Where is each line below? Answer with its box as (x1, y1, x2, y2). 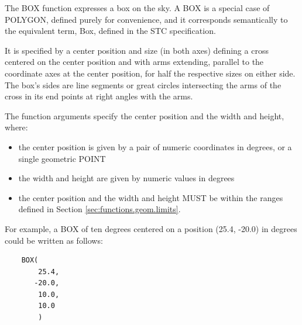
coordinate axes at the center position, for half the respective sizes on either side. (5, 67, 296, 79)
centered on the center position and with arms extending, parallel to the (5, 56, 264, 68)
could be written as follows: (5, 234, 103, 246)
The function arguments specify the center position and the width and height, (5, 109, 284, 122)
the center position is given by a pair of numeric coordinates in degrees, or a (18, 140, 292, 153)
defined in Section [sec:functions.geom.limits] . (18, 203, 181, 215)
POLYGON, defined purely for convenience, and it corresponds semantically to (5, 13, 288, 25)
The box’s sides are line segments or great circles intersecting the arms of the (5, 78, 282, 91)
